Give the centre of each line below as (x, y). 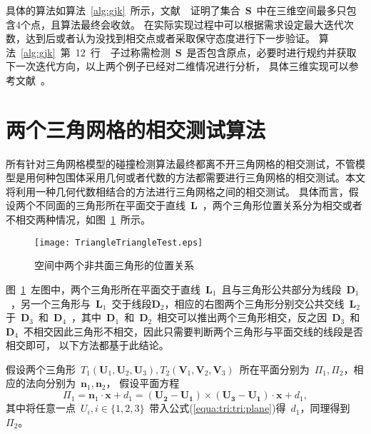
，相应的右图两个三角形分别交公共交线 (254, 303)
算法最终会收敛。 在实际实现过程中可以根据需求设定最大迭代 (202, 24)
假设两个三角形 (41, 369)
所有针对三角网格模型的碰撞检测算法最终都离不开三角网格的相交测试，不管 (181, 163)
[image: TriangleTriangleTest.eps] (119, 242)
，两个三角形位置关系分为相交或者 (282, 205)
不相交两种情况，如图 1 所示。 (78, 219)
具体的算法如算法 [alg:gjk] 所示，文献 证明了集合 (123, 10)
